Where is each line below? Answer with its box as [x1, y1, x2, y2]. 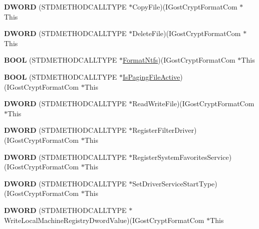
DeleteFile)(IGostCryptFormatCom [132, 28, 241, 39]
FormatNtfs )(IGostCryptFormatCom [122, 55, 235, 65]
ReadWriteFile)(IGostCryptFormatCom [132, 98, 254, 109]
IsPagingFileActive [122, 71, 180, 82]
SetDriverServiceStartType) [132, 178, 217, 188]
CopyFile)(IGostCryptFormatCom [132, 2, 237, 12]
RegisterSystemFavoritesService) [132, 151, 232, 162]
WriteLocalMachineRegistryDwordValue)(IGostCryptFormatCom [4, 214, 204, 225]
